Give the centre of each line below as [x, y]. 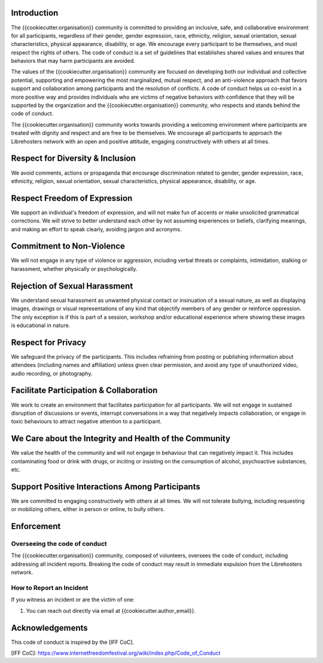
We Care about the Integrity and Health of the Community [121, 439]
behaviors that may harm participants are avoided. [73, 61]
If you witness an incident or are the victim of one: [73, 600]
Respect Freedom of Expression [72, 198]
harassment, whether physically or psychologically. [74, 268]
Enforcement [36, 526]
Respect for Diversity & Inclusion [73, 158]
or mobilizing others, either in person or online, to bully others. [88, 509]
